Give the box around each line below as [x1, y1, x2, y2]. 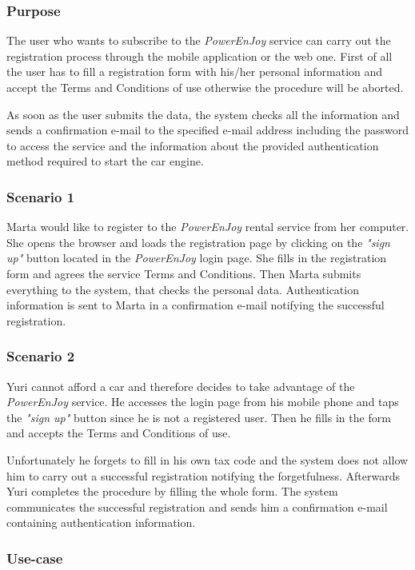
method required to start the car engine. [6, 153, 204, 169]
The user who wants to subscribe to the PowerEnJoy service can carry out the [6, 32, 391, 49]
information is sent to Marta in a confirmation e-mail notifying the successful [6, 297, 385, 313]
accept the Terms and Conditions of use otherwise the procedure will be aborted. [6, 79, 404, 95]
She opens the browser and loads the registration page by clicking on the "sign [6, 233, 390, 250]
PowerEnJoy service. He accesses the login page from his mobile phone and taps [6, 393, 399, 410]
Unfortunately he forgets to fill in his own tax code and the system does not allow [6, 451, 409, 468]
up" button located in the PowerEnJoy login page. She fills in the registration [6, 249, 387, 266]
